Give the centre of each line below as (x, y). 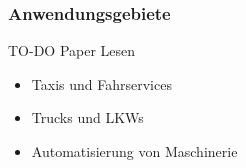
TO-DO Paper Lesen (72, 50)
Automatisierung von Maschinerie (134, 151)
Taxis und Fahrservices (101, 83)
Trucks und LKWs (87, 117)
